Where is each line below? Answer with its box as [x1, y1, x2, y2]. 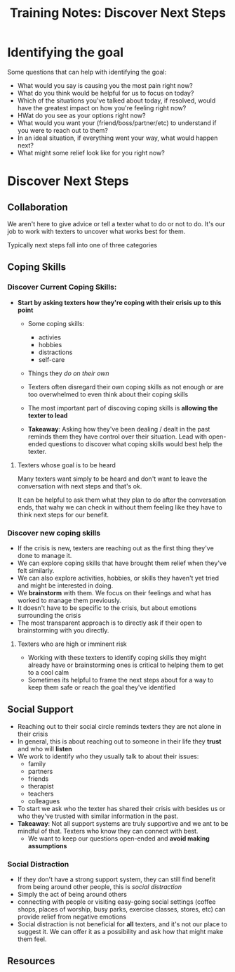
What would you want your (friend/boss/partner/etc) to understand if [17, 118, 217, 127]
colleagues [27, 796, 60, 805]
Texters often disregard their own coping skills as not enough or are [27, 382, 224, 391]
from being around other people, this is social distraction [17, 883, 182, 891]
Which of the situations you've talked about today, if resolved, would [17, 96, 216, 105]
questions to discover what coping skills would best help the [48, 439, 223, 448]
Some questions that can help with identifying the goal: [7, 67, 167, 76]
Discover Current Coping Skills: [7, 283, 117, 292]
